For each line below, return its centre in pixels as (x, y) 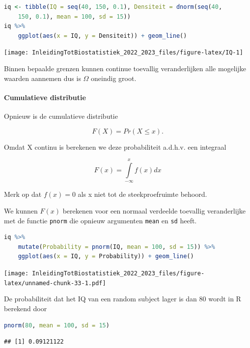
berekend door (26, 308)
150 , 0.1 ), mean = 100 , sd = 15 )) (74, 16)
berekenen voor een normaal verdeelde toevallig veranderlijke (154, 210)
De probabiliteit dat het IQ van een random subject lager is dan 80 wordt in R (123, 299)
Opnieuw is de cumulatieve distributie (61, 116)
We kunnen (21, 210)
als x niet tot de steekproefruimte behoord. (142, 194)
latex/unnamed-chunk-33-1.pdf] (55, 283)
